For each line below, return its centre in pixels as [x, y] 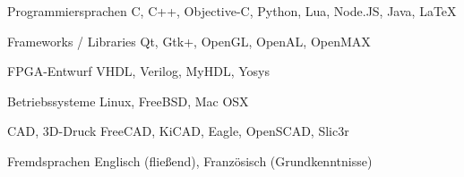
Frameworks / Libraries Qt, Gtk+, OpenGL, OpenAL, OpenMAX [189, 41]
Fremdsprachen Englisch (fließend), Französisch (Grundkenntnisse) [190, 160]
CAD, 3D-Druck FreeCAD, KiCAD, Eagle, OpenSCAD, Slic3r [178, 131]
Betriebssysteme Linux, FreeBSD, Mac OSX [128, 101]
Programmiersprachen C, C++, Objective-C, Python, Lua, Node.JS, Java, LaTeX [232, 11]
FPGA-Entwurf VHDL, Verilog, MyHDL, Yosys [139, 71]
